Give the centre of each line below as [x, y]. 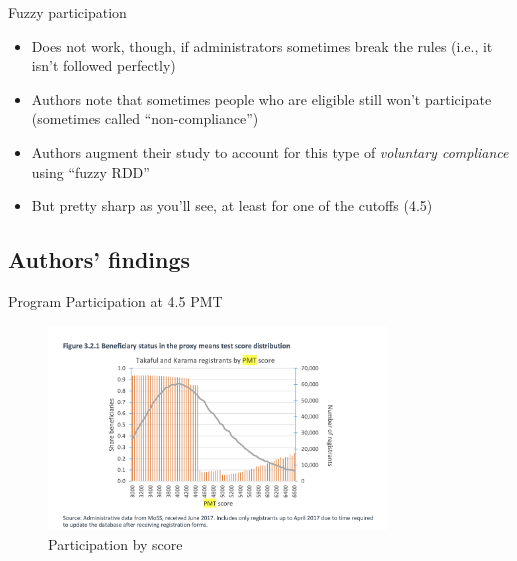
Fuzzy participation [67, 12]
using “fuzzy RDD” [90, 171]
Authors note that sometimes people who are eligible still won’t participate [261, 98]
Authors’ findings [99, 259]
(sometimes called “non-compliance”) [145, 118]
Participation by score [115, 544]
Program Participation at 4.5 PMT [115, 300]
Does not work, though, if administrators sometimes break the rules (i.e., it [262, 45]
